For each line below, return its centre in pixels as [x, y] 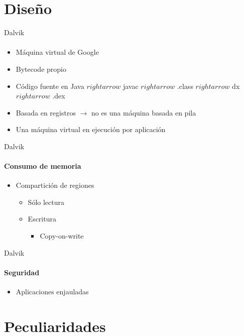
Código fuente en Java [50, 86]
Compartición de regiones [55, 185]
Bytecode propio [41, 69]
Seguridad [22, 272]
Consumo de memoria [43, 166]
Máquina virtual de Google [57, 52]
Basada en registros [46, 112]
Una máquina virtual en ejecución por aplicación [91, 129]
